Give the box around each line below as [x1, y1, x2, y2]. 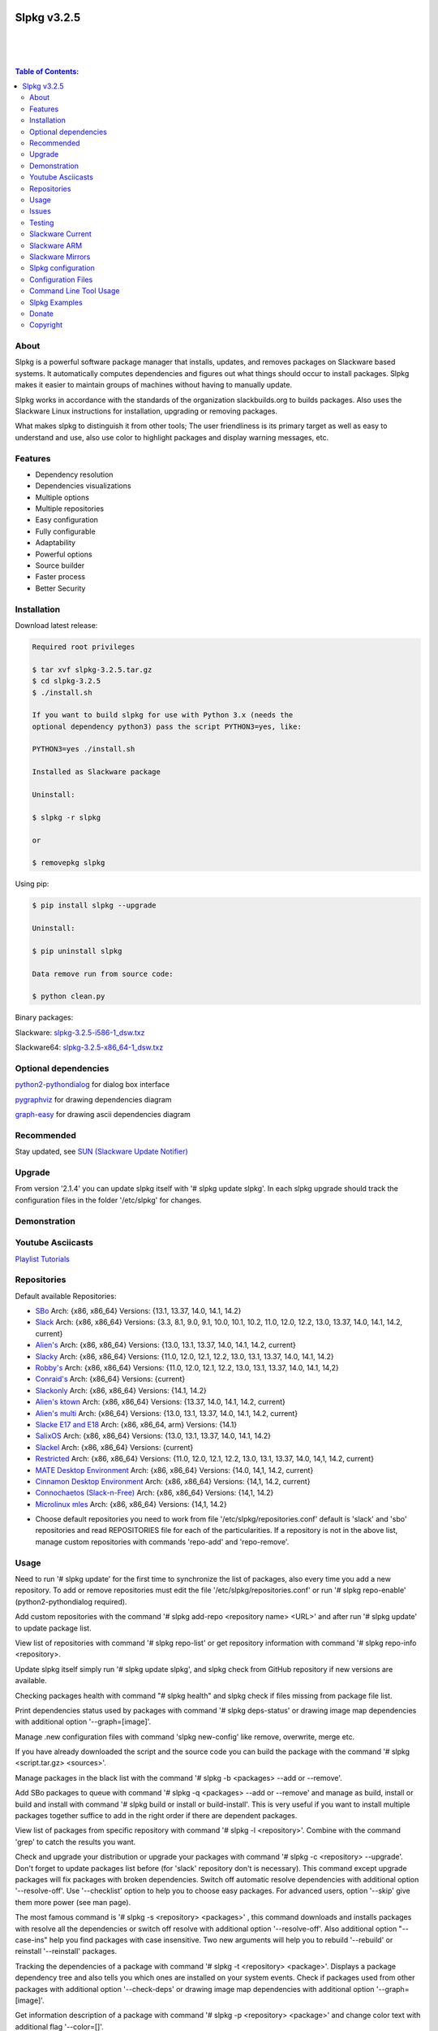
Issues [29, 206, 52, 216]
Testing [29, 218, 54, 227]
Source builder [35, 561, 85, 570]
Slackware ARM [29, 240, 83, 250]
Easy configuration [35, 515, 99, 525]
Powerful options [35, 549, 92, 559]
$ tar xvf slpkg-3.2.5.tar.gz [32, 665, 152, 674]
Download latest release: [15, 620, 98, 630]
